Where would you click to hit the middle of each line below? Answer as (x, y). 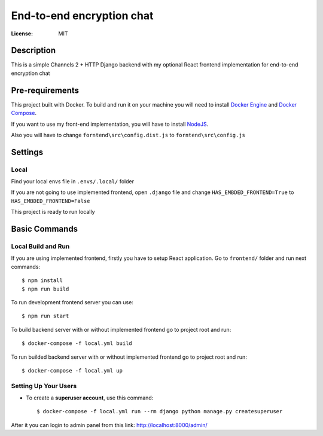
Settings (27, 152)
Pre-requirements (45, 90)
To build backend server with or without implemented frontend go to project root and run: (121, 329)
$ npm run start (45, 316)
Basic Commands (44, 229)
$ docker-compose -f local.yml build (77, 343)
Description (33, 51)
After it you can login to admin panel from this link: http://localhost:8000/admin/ (109, 425)
